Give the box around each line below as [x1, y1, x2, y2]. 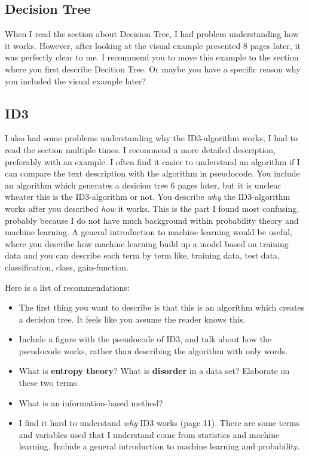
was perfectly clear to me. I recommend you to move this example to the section [5, 51, 299, 63]
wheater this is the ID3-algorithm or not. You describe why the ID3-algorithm [5, 190, 290, 203]
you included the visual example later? [5, 74, 146, 87]
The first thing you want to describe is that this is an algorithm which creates [19, 301, 305, 314]
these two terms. [19, 376, 79, 389]
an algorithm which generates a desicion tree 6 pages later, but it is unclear [5, 178, 282, 191]
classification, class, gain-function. [5, 260, 129, 273]
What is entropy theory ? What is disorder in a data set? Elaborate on [19, 364, 290, 377]
